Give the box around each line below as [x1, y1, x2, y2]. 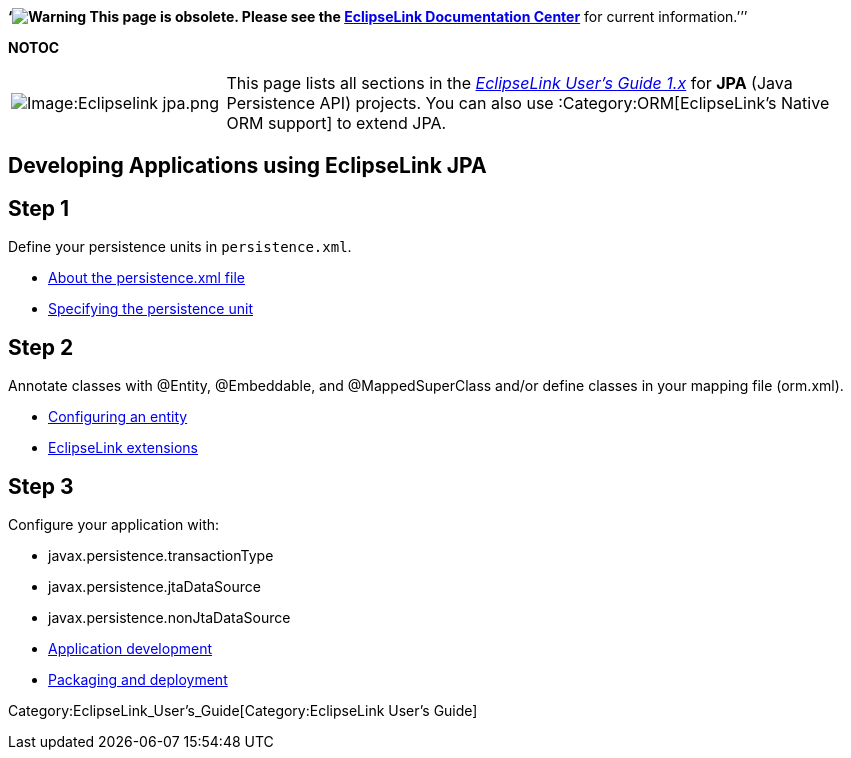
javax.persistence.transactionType [48, 546, 274, 564]
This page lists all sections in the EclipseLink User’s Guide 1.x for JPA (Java [226, 73, 793, 93]
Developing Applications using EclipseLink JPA [8, 153, 487, 179]
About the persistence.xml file [48, 269, 245, 287]
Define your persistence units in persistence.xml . [8, 238, 352, 256]
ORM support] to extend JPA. [226, 113, 447, 133]
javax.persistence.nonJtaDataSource [48, 608, 291, 626]
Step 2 [8, 334, 74, 360]
